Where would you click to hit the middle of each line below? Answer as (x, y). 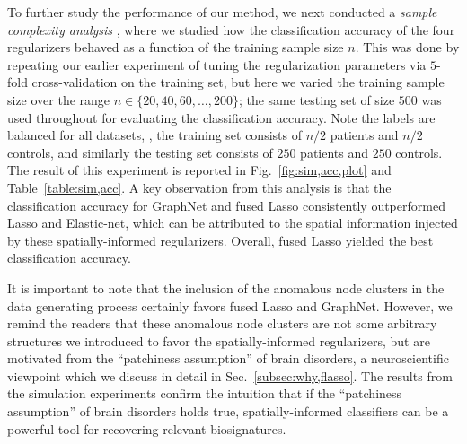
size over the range (59, 99)
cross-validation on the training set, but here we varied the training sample (238, 82)
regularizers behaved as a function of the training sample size (176, 47)
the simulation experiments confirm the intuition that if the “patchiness (205, 393)
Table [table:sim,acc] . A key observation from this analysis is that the (199, 187)
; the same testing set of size (317, 99)
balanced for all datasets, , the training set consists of (154, 135)
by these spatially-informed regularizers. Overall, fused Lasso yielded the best (220, 240)
